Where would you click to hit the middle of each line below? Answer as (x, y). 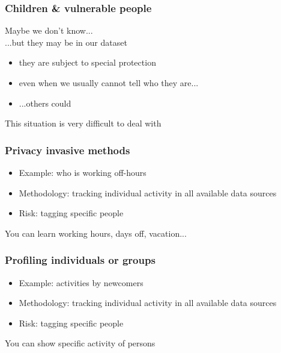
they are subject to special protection (87, 62)
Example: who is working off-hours (83, 172)
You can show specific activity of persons (80, 343)
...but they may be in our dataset (66, 42)
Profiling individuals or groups (80, 260)
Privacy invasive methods (68, 150)
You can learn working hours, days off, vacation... (96, 233)
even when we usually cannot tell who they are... (109, 83)
